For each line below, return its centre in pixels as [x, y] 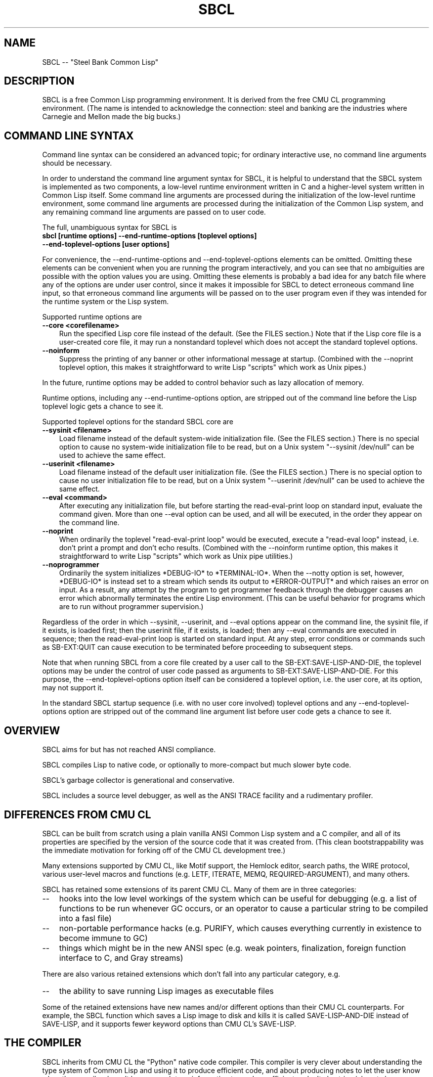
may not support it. [73, 688]
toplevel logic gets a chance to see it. [103, 406]
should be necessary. [77, 163]
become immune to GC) [103, 938]
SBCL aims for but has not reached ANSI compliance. [129, 750]
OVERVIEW [32, 730]
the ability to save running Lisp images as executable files [166, 991]
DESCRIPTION [39, 81]
